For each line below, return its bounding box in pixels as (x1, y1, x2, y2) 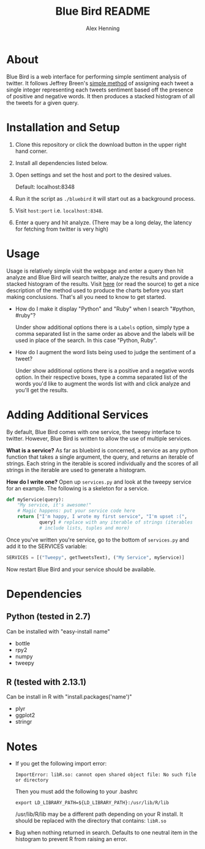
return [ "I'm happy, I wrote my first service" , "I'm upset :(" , (17, 514, 188, 520)
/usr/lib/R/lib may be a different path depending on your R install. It (15, 810, 184, 818)
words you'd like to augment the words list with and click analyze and (15, 379, 191, 387)
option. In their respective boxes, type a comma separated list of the (15, 373, 188, 381)
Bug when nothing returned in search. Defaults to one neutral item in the (15, 829, 198, 836)
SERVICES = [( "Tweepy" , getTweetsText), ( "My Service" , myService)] (6, 554, 185, 560)
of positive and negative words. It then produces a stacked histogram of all (6, 92, 195, 99)
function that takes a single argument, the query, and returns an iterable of (6, 453, 195, 460)
